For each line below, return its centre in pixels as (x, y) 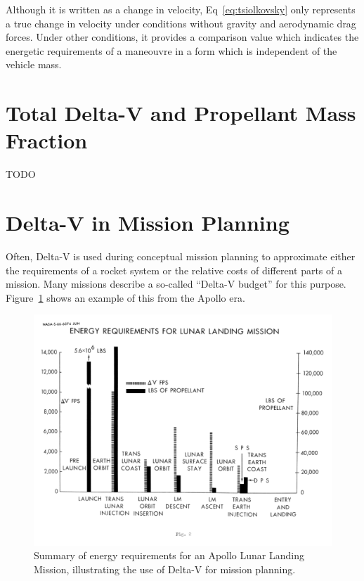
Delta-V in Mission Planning (148, 223)
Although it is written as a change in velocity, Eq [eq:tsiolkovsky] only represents (181, 9)
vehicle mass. (34, 64)
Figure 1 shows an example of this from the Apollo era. (125, 297)
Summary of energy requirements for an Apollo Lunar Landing (169, 555)
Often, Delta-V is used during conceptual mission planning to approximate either (181, 256)
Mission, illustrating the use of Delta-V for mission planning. (165, 569)
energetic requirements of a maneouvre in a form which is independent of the (171, 50)
